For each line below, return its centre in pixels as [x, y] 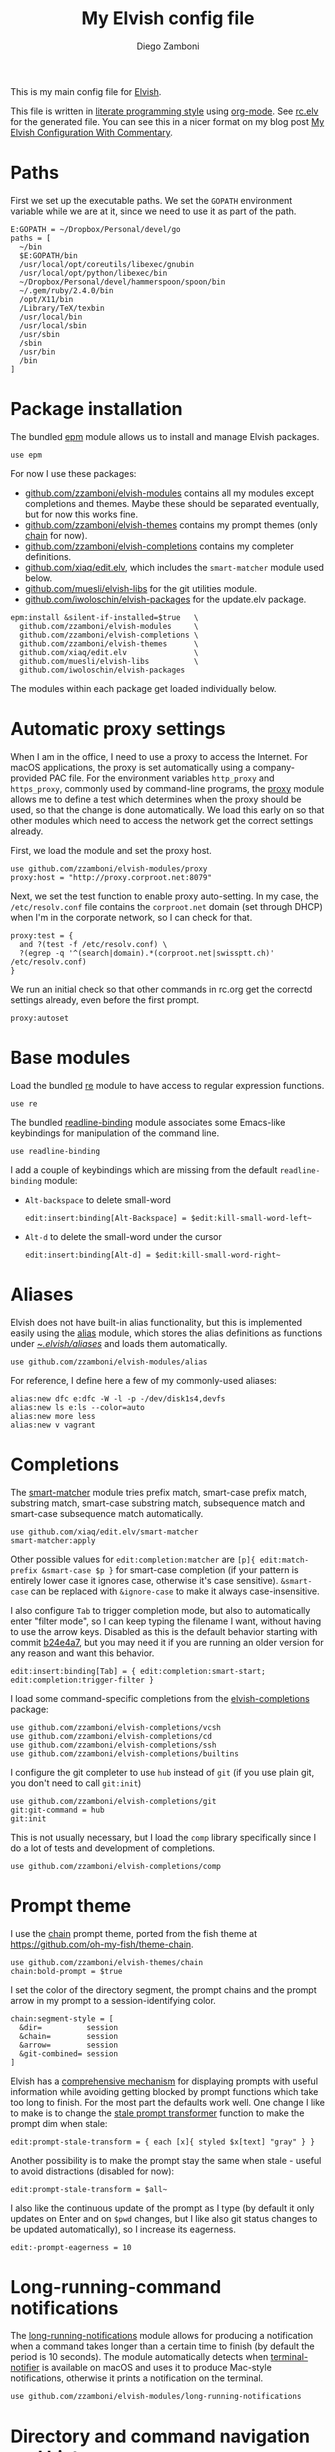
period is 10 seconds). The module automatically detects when [139, 2357]
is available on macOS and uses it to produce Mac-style [156, 2368]
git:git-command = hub [57, 1810]
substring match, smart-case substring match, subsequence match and [158, 1503]
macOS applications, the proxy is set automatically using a [130, 767]
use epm [26, 455]
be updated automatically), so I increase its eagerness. [123, 2229]
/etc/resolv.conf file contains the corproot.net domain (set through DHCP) [166, 906]
